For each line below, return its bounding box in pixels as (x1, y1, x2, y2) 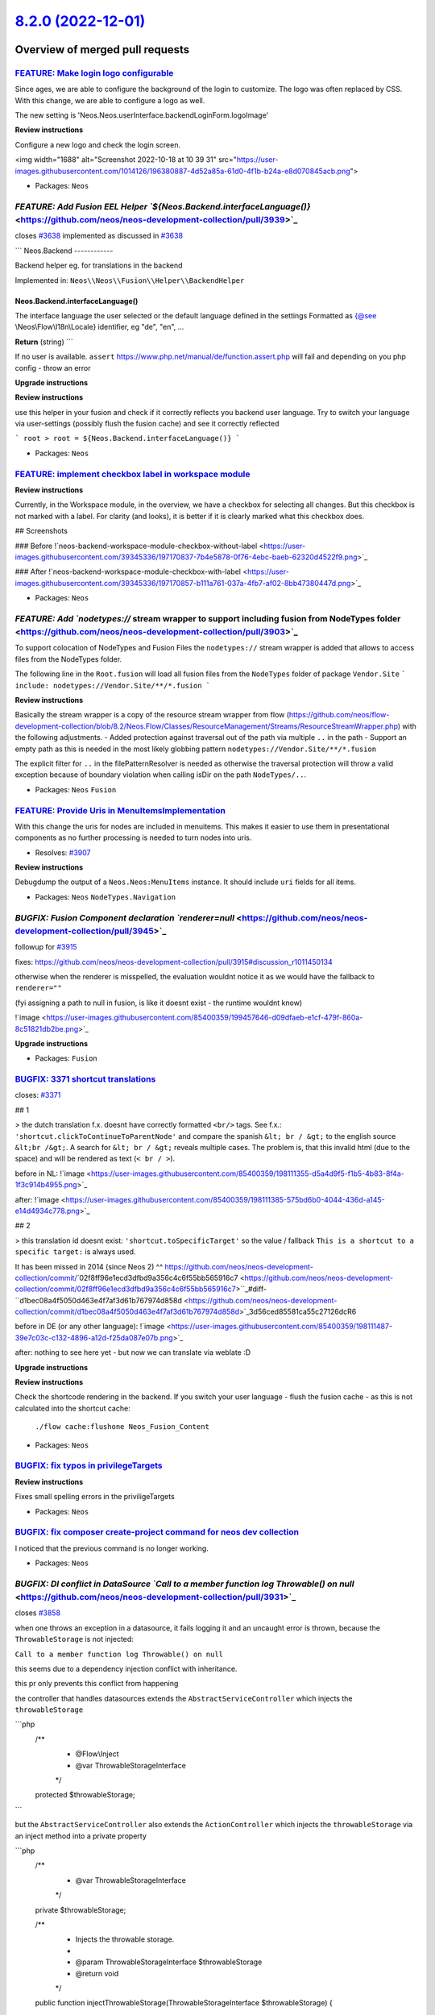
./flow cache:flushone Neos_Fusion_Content (35, 1423, 209, 1431)
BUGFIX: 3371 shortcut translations (14, 1074, 156, 1085)
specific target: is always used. (14, 1247, 136, 1257)
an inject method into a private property (14, 1830, 147, 1841)
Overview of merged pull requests (14, 43, 190, 56)
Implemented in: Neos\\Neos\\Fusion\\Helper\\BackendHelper (14, 275, 245, 285)
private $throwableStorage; (35, 1905, 126, 1914)
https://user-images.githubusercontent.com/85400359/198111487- (170, 1322, 393, 1332)
